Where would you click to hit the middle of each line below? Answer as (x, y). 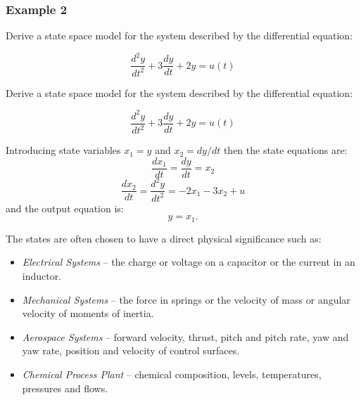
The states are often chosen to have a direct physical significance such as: (164, 238)
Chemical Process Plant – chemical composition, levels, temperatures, (172, 374)
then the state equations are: (285, 150)
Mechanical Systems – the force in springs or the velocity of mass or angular (186, 299)
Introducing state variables (63, 150)
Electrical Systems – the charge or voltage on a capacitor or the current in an (189, 262)
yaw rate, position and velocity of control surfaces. (131, 350)
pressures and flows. (65, 388)
